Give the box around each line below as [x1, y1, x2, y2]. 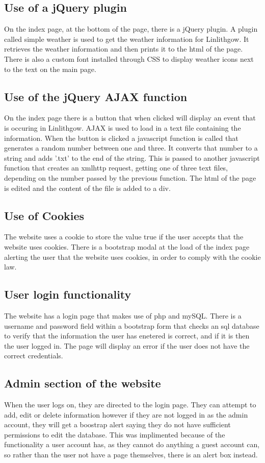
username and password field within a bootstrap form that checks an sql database [4, 320, 259, 331]
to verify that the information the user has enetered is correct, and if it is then [4, 330, 250, 341]
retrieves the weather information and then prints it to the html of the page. [4, 43, 243, 54]
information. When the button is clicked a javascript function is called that [4, 132, 238, 143]
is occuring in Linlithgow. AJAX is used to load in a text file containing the [4, 122, 241, 133]
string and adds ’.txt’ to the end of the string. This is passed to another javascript [4, 152, 260, 163]
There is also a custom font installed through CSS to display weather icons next [4, 53, 254, 64]
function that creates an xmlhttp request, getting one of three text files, [4, 162, 228, 173]
